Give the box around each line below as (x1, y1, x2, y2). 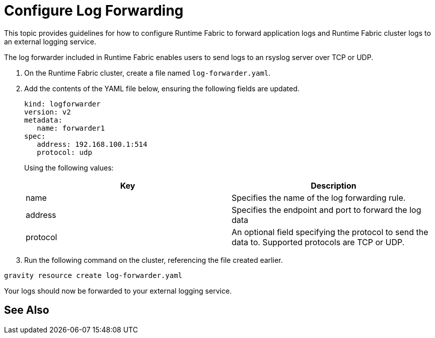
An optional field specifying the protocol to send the (232, 227, 428, 237)
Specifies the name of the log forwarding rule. (232, 192, 406, 203)
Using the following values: (24, 163, 114, 172)
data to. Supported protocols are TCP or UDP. (232, 237, 405, 247)
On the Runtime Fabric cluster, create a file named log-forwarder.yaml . (24, 68, 271, 77)
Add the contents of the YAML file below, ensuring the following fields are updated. (24, 84, 300, 93)
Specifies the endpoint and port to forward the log (232, 204, 421, 215)
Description (311, 180, 356, 191)
